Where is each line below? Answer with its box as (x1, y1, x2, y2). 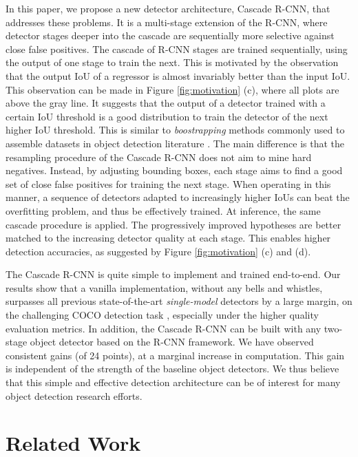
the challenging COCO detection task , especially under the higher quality (6, 308, 319, 322)
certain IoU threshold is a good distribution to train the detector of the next (6, 109, 328, 123)
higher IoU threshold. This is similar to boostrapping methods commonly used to (6, 123, 345, 137)
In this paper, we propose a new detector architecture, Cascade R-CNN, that (6, 1, 330, 15)
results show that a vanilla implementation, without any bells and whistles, (6, 280, 323, 295)
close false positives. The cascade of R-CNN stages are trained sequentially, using (6, 41, 348, 56)
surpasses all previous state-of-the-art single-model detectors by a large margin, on (6, 294, 352, 308)
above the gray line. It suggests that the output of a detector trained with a (6, 96, 326, 110)
